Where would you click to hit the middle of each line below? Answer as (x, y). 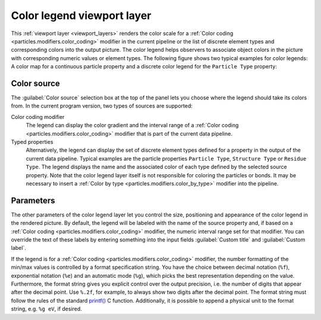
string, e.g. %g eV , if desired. (47, 309)
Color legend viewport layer (81, 15)
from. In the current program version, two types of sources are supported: (102, 106)
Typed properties (32, 142)
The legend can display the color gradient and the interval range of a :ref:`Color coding (132, 126)
